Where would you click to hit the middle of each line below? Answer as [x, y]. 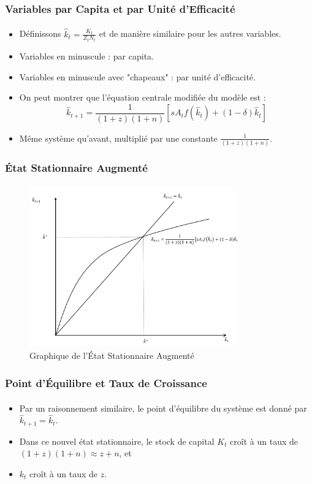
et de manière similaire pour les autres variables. [190, 33]
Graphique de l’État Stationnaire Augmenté [112, 355]
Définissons [40, 33]
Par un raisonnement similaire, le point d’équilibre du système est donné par [163, 408]
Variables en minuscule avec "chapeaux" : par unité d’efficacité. [137, 76]
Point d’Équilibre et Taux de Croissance [106, 382]
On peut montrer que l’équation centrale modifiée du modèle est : [143, 97]
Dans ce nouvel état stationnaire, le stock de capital [117, 441]
